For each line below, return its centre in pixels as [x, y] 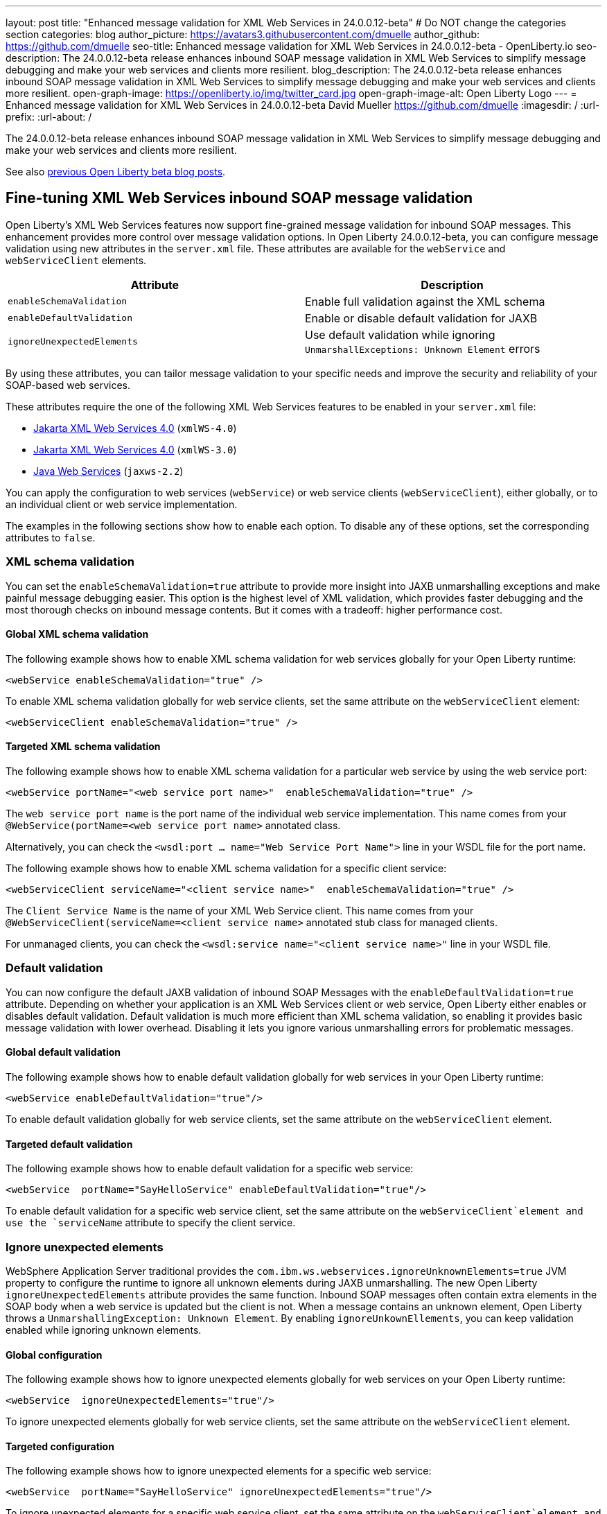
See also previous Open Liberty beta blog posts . [116, 172]
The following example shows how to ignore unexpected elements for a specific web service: [219, 1471]
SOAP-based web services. [68, 385]
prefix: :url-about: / [49, 117]
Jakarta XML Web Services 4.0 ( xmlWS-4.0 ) [135, 428]
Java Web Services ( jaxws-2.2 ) [108, 471]
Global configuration [54, 1355]
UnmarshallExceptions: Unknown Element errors [423, 348]
